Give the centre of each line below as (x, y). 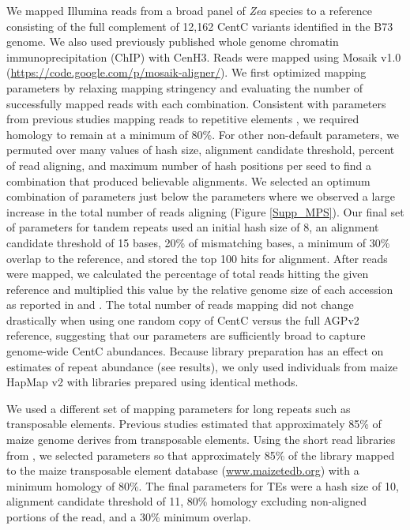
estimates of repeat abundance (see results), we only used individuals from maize (202, 366)
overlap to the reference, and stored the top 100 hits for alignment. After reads (197, 258)
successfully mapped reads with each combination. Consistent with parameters (196, 103)
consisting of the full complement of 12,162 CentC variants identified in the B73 (200, 26)
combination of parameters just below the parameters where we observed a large (201, 196)
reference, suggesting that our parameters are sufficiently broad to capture (186, 335)
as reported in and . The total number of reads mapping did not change (180, 304)
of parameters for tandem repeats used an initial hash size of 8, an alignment (193, 227)
